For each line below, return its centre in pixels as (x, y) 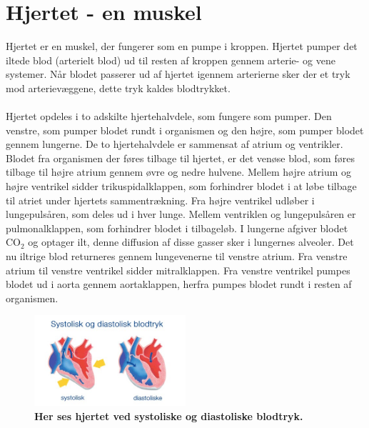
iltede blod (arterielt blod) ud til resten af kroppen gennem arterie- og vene (171, 60)
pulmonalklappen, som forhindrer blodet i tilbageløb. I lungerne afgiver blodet (177, 228)
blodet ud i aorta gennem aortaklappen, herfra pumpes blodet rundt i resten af (179, 284)
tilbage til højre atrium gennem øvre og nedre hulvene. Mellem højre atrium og (179, 172)
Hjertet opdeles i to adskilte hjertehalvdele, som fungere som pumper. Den (169, 116)
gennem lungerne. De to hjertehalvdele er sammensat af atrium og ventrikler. (175, 144)
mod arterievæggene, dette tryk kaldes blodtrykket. (118, 88)
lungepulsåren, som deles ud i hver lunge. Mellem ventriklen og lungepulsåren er (181, 214)
